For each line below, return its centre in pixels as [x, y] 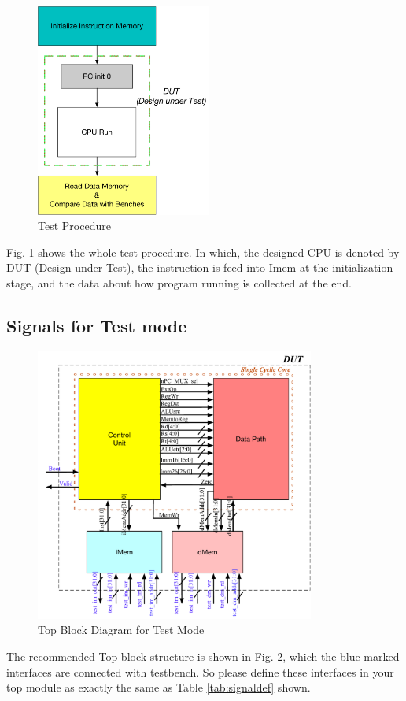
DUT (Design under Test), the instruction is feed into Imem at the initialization [200, 267]
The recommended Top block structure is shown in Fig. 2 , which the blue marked [203, 656]
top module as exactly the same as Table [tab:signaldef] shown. [159, 687]
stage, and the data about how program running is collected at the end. [179, 282]
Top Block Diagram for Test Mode [121, 630]
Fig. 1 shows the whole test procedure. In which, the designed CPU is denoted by [203, 252]
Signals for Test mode [97, 325]
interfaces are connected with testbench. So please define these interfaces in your [200, 671]
